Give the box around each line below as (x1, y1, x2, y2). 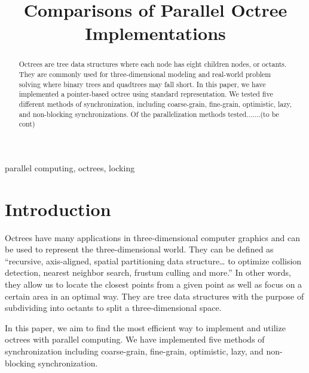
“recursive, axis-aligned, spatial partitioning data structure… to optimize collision (5, 254, 302, 267)
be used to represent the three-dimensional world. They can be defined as (5, 243, 274, 255)
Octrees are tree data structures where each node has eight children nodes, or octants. (19, 59, 287, 69)
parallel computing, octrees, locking (5, 161, 135, 174)
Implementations (85, 21, 226, 45)
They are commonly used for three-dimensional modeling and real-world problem (19, 69, 271, 79)
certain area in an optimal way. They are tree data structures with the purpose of (5, 289, 304, 302)
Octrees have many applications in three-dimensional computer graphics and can (5, 231, 300, 243)
